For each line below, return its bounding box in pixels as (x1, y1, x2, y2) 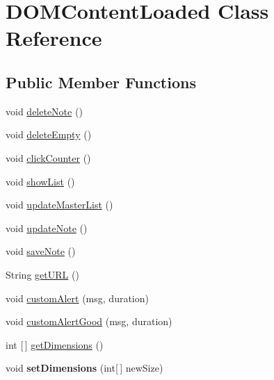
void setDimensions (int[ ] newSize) (6, 361, 163, 375)
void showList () (6, 174, 75, 188)
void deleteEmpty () (6, 127, 92, 142)
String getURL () (6, 267, 79, 281)
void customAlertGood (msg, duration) (6, 314, 172, 329)
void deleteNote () (6, 104, 83, 118)
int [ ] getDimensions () (6, 337, 104, 352)
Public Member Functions (6, 71, 196, 92)
